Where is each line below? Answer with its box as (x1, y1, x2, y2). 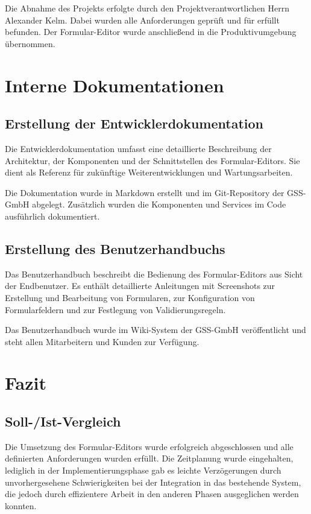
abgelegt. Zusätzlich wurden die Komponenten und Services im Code (32, 198, 286, 211)
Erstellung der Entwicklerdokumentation (5, 114, 263, 133)
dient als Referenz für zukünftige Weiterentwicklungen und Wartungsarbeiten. (5, 166, 293, 179)
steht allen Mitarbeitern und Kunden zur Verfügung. (5, 335, 199, 347)
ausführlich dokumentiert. (5, 209, 100, 222)
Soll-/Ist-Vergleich (5, 412, 121, 431)
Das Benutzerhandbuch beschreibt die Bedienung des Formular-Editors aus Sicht (5, 267, 303, 280)
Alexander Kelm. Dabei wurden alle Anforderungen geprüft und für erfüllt (5, 13, 280, 26)
